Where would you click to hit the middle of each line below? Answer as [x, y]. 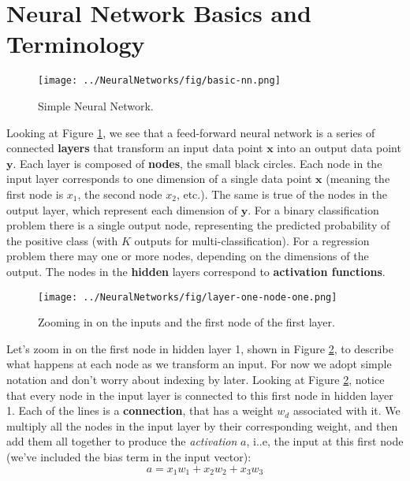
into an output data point [339, 148]
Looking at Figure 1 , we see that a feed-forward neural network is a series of [191, 132]
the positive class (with [62, 240]
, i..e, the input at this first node [325, 441]
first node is [35, 194]
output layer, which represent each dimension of [122, 209]
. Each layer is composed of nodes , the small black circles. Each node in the [198, 163]
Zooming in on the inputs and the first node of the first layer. [186, 322]
